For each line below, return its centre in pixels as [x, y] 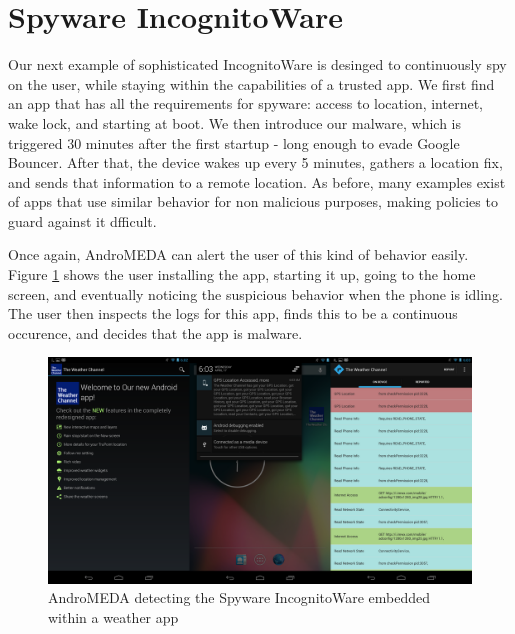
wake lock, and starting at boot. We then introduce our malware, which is [234, 122]
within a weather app [113, 616]
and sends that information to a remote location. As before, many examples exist [257, 181]
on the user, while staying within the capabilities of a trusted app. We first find [251, 83]
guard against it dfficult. [82, 220]
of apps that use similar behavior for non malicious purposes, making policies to [253, 201]
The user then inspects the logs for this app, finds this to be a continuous [233, 313]
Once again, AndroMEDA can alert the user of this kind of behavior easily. [238, 254]
